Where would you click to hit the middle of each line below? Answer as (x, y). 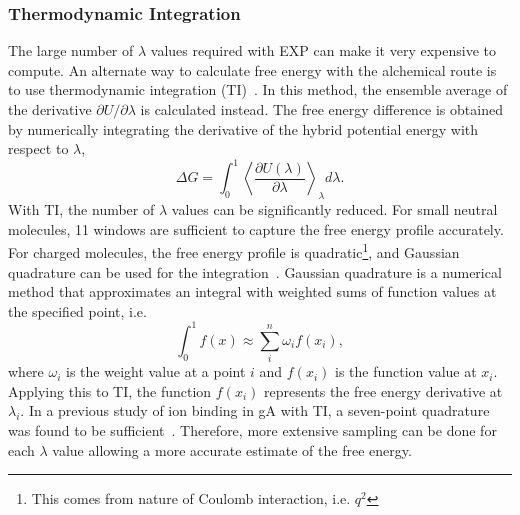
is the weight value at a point (156, 371)
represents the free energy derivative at (383, 390)
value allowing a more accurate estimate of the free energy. (232, 449)
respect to (38, 148)
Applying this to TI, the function (110, 390)
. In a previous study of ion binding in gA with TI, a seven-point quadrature (255, 410)
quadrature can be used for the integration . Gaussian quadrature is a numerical (255, 271)
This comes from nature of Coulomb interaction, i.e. (191, 498)
